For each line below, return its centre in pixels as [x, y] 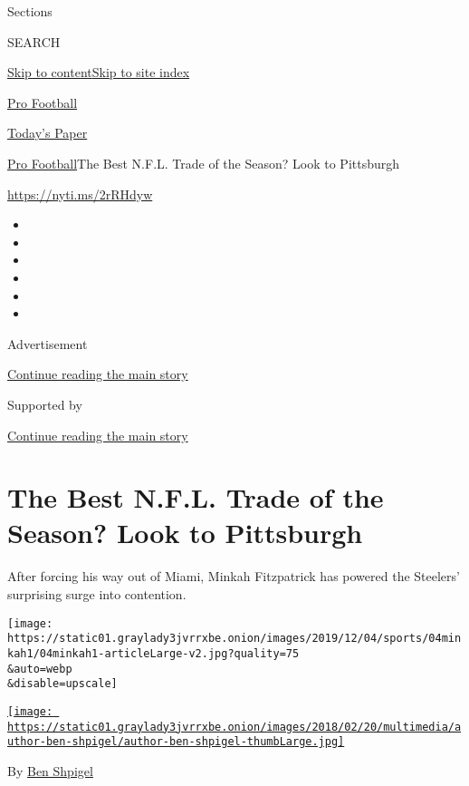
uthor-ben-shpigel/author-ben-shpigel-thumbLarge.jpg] [176, 742]
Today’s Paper [48, 133]
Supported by [45, 404]
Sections [30, 11]
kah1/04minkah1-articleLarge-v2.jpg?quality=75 [153, 653]
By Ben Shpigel [50, 770]
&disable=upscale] [62, 684]
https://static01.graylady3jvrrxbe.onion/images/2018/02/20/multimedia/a [234, 727]
